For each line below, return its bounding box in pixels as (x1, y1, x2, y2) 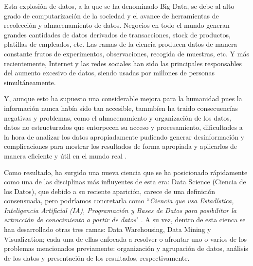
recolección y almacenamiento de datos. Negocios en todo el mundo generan (4, 20, 230, 30)
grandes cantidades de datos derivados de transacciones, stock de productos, (4, 29, 231, 39)
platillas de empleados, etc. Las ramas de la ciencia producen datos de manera (4, 39, 237, 49)
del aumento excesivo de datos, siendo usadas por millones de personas (4, 68, 215, 78)
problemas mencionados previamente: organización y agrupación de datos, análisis (4, 243, 248, 253)
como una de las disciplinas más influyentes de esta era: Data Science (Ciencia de (4, 177, 246, 187)
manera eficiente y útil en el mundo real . (4, 150, 127, 160)
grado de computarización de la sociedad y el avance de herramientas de (4, 10, 219, 20)
